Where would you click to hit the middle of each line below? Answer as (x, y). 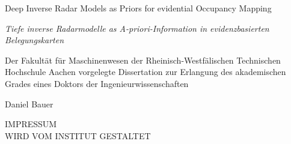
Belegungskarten (35, 40)
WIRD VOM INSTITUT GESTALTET (78, 135)
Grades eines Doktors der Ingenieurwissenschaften (97, 83)
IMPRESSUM (31, 124)
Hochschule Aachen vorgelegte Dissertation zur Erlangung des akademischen (145, 72)
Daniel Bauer (29, 103)
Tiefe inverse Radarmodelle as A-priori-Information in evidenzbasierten (137, 28)
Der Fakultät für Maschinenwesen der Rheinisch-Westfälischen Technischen (143, 60)
